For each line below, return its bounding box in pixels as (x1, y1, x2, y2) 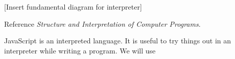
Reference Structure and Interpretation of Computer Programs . (4, 18, 201, 29)
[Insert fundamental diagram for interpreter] (4, 2, 142, 12)
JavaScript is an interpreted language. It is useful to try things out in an (4, 35, 231, 46)
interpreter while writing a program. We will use (4, 45, 156, 55)
